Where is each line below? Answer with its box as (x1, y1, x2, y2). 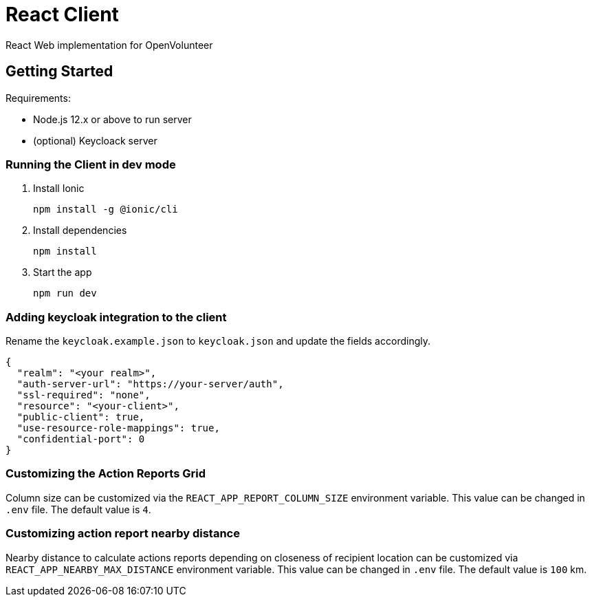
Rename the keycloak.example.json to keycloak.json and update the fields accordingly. (6, 335, 430, 347)
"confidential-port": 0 (17, 433, 145, 445)
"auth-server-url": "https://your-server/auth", (17, 378, 284, 390)
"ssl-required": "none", (17, 389, 151, 401)
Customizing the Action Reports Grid (6, 466, 206, 481)
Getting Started (6, 63, 113, 80)
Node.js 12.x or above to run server (33, 113, 192, 125)
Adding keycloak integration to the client (6, 310, 227, 324)
